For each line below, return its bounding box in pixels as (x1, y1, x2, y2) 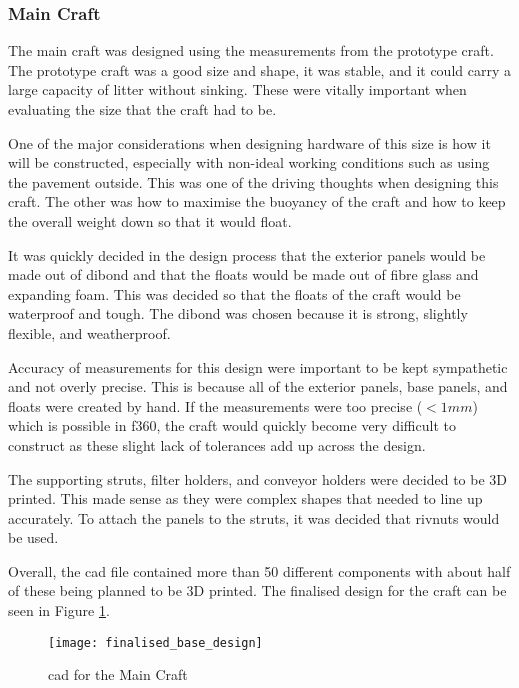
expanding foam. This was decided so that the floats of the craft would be (8, 283, 461, 304)
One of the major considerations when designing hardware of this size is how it (8, 132, 491, 153)
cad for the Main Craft (48, 664, 188, 685)
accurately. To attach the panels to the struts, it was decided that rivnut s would (8, 507, 500, 528)
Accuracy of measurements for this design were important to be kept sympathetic (8, 356, 508, 377)
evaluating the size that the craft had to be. (8, 99, 277, 119)
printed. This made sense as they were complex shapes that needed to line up (8, 488, 483, 509)
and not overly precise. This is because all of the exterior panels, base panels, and (8, 376, 508, 397)
